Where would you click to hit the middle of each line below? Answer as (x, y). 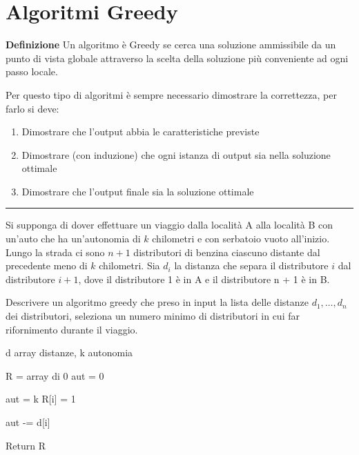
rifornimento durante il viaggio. (72, 329)
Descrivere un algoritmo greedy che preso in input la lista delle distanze (157, 302)
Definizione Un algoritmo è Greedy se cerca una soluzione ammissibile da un (171, 45)
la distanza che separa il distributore (251, 265)
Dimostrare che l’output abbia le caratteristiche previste (140, 132)
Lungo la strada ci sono (55, 252)
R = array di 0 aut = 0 (55, 375)
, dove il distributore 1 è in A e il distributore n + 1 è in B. (204, 279)
